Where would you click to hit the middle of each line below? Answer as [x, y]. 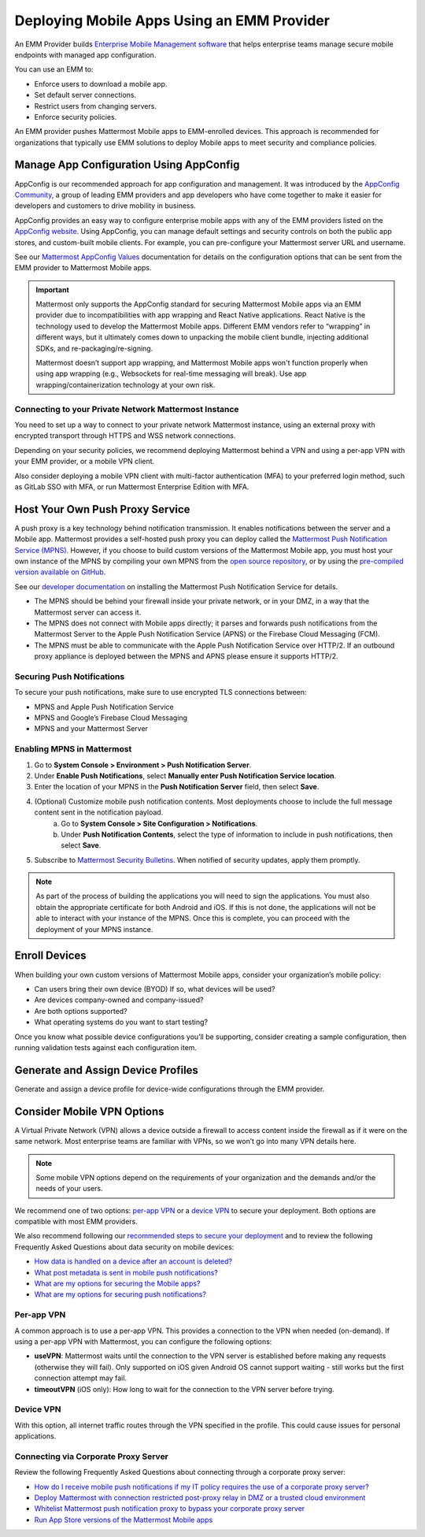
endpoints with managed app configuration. [85, 54]
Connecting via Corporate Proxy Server [92, 1456]
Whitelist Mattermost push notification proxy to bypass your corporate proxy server [170, 1509]
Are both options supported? [81, 1011]
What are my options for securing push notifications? [120, 1294]
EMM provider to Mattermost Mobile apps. [83, 268]
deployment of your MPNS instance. [94, 929]
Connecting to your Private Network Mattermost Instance [127, 409]
